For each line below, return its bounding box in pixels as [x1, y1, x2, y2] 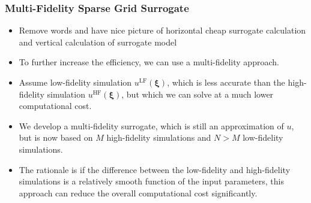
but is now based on [19, 131, 93, 144]
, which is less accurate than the [167, 76, 285, 88]
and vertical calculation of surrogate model [19, 35, 177, 48]
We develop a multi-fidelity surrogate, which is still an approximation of [19, 119, 284, 132]
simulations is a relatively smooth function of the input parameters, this [19, 175, 285, 187]
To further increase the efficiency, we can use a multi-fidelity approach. [19, 56, 279, 68]
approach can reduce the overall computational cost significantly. [19, 186, 258, 199]
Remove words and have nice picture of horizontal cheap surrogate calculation [19, 24, 306, 37]
